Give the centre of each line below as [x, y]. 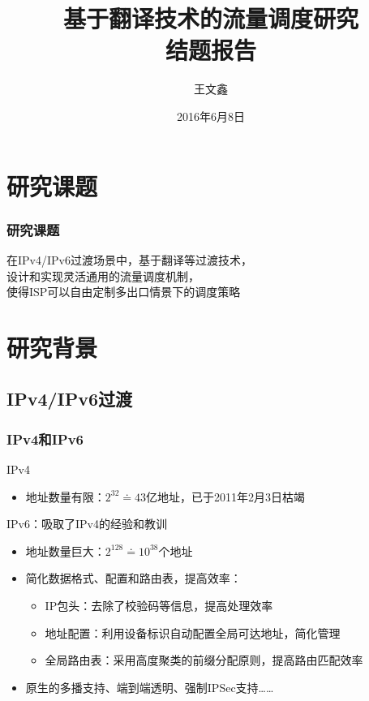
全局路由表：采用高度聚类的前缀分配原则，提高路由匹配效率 [204, 660]
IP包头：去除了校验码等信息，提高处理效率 [159, 606]
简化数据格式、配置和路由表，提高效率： [133, 578]
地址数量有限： [65, 496]
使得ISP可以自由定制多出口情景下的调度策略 [124, 292]
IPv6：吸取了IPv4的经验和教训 [87, 524]
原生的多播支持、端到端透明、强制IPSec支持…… [150, 687]
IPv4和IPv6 [45, 439]
